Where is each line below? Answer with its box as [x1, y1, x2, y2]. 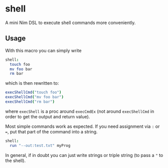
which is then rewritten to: [5, 80, 59, 86]
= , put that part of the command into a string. [5, 128, 98, 134]
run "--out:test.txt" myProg [10, 143, 71, 148]
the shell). [5, 157, 26, 163]
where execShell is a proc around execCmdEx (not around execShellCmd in [5, 108, 154, 114]
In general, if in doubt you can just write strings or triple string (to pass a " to [5, 152, 163, 158]
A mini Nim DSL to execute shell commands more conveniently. [5, 20, 136, 26]
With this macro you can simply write [5, 47, 82, 53]
